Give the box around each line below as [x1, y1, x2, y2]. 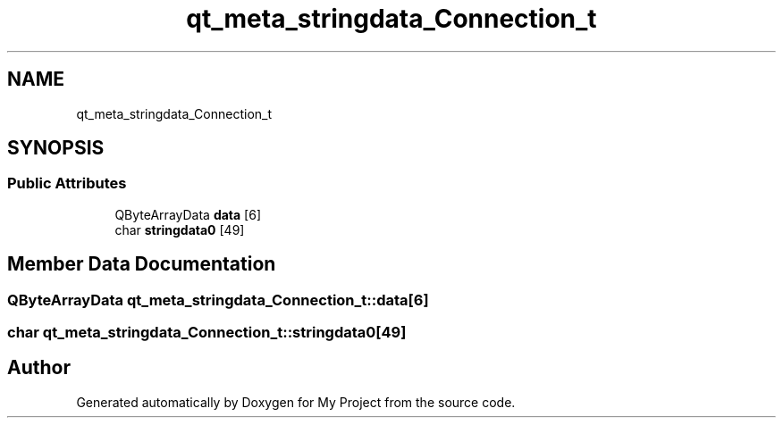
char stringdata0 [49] [114, 221, 245, 237]
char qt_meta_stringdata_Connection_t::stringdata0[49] [7, 323, 407, 342]
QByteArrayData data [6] [114, 206, 262, 222]
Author [7, 356, 71, 379]
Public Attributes [7, 174, 127, 193]
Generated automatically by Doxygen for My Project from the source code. [76, 394, 516, 410]
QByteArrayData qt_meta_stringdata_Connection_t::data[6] [7, 290, 429, 309]
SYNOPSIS [7, 137, 105, 160]
